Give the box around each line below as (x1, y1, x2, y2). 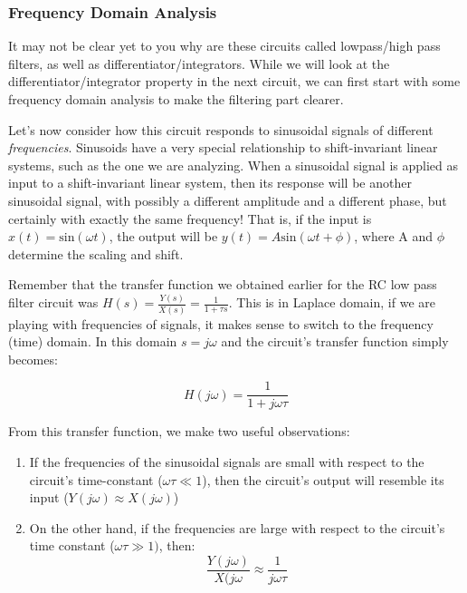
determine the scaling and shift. (8, 244, 184, 263)
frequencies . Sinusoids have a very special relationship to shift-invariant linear (8, 138, 438, 157)
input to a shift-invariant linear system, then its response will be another (8, 173, 412, 192)
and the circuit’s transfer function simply (221, 332, 449, 351)
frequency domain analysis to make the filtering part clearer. (8, 90, 344, 108)
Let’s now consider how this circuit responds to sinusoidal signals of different (8, 120, 434, 139)
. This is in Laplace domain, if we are (228, 293, 435, 312)
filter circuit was (8, 293, 99, 312)
